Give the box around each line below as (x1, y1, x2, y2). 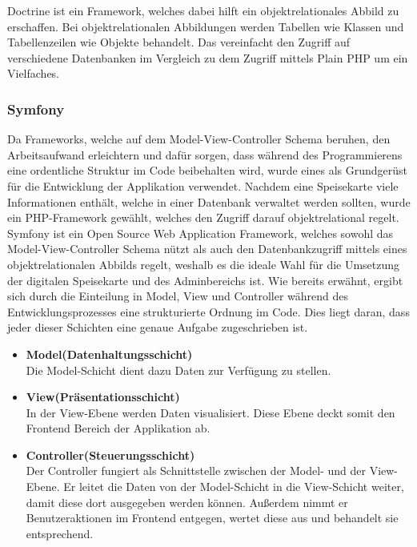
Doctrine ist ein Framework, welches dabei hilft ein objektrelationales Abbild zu (7, 2, 399, 18)
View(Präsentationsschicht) (26, 388, 180, 405)
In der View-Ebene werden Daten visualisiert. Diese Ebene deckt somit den (26, 404, 395, 420)
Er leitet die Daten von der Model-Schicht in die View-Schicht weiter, (63, 478, 404, 495)
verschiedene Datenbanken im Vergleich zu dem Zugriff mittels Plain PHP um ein (7, 49, 408, 66)
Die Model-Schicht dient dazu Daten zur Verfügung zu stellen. (26, 361, 331, 378)
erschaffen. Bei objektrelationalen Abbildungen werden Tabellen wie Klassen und (7, 18, 404, 34)
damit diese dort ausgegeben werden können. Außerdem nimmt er (26, 493, 348, 510)
